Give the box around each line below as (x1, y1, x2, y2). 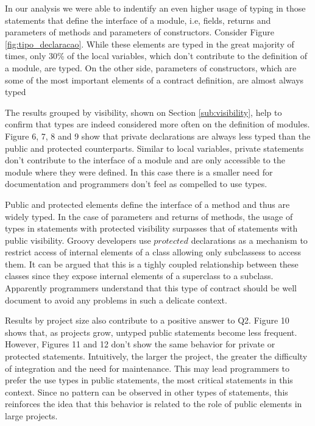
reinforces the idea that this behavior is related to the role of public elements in (5, 397, 302, 410)
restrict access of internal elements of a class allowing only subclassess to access (5, 246, 301, 258)
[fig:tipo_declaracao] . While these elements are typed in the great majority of (5, 37, 294, 50)
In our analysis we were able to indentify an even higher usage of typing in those (5, 2, 306, 14)
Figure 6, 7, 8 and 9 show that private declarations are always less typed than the (5, 129, 311, 142)
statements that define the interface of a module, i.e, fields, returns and (5, 13, 271, 26)
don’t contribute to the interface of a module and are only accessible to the (5, 154, 285, 166)
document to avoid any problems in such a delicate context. (5, 293, 227, 306)
